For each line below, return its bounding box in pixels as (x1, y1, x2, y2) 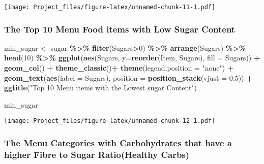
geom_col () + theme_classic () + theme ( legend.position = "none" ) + (4, 62, 234, 73)
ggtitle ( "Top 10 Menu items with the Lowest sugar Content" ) (4, 82, 197, 93)
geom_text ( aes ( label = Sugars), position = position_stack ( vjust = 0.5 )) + (4, 72, 253, 83)
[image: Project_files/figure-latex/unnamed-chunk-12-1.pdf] (4, 117, 216, 125)
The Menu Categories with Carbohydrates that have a (4, 137, 232, 149)
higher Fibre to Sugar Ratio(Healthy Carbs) (4, 148, 190, 160)
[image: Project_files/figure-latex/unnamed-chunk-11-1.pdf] (4, 4, 216, 11)
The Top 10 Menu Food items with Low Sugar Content (4, 22, 236, 35)
